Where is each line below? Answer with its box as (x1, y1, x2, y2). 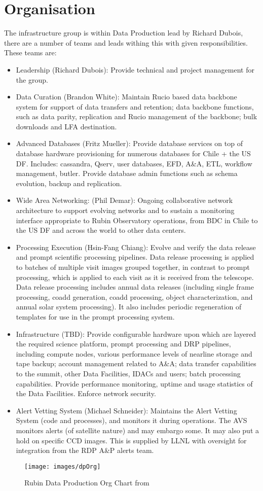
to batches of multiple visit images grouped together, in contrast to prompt (16, 262, 250, 272)
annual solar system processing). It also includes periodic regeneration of (16, 301, 242, 312)
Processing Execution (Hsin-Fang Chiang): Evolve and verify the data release (16, 241, 256, 252)
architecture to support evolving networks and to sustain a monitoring (16, 205, 235, 216)
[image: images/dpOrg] (24, 463, 101, 470)
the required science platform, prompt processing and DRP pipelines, (16, 338, 231, 349)
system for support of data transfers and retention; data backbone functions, (16, 101, 254, 112)
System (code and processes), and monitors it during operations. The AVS (16, 415, 247, 426)
